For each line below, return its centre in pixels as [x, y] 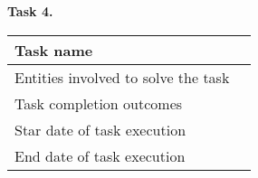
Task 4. [30, 11]
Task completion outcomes [99, 103]
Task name [54, 50]
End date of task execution [100, 155]
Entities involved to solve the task [122, 77]
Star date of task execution [100, 129]
